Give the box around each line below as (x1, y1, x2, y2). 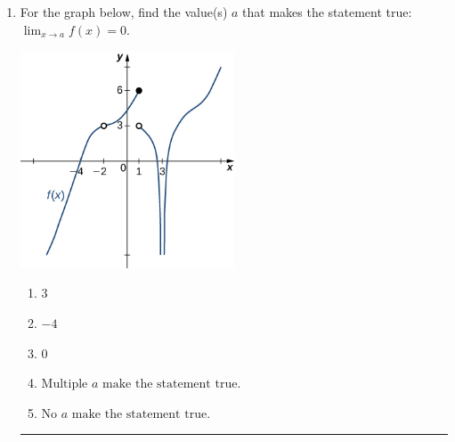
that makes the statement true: (242, 3, 412, 20)
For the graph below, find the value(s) (20, 3, 228, 20)
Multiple (41, 378, 88, 391)
